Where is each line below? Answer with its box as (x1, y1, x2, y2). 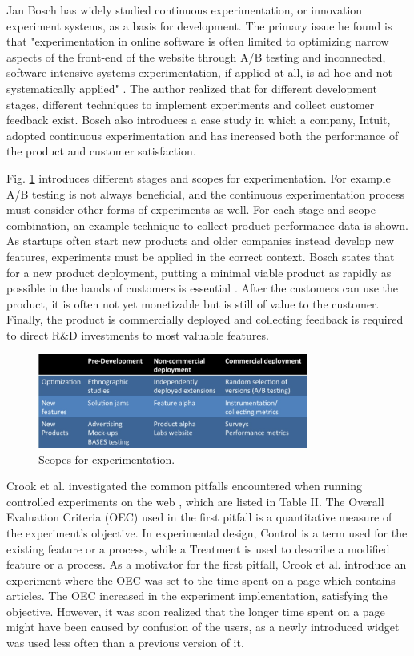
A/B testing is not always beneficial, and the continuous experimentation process (6, 185, 404, 202)
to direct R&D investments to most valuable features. (6, 326, 269, 343)
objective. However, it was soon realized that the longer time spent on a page (6, 602, 385, 619)
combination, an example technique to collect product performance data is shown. (6, 216, 408, 233)
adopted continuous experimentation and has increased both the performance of (6, 127, 399, 143)
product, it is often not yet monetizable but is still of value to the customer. (6, 295, 380, 312)
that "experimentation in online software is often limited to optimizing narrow (6, 33, 389, 50)
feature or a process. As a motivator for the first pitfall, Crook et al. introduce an (6, 556, 407, 573)
